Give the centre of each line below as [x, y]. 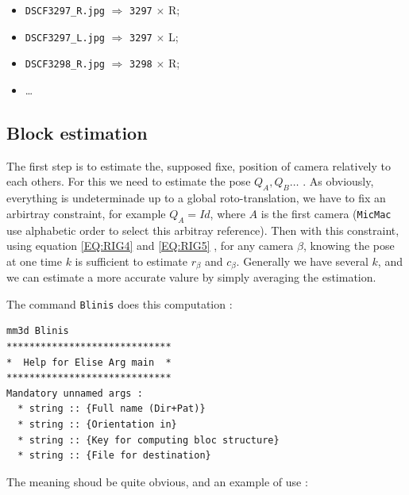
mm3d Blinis [38, 331]
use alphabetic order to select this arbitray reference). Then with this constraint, [203, 230]
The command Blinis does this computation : [120, 303]
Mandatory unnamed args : [75, 393]
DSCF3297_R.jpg [65, 11]
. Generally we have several [302, 261]
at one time [34, 261]
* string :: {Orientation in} [97, 424]
